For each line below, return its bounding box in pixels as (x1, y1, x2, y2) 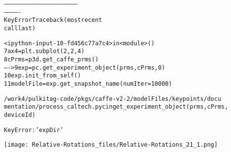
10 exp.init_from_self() (4, 72, 81, 79)
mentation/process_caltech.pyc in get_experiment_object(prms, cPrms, (4, 103, 229, 111)
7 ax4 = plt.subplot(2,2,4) (4, 48, 85, 55)
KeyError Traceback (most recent (4, 17, 102, 24)
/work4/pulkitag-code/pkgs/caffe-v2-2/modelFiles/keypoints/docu (4, 95, 221, 102)
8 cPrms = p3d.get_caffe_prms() (4, 56, 99, 63)
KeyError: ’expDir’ (4, 126, 64, 133)
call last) (4, 24, 36, 32)
